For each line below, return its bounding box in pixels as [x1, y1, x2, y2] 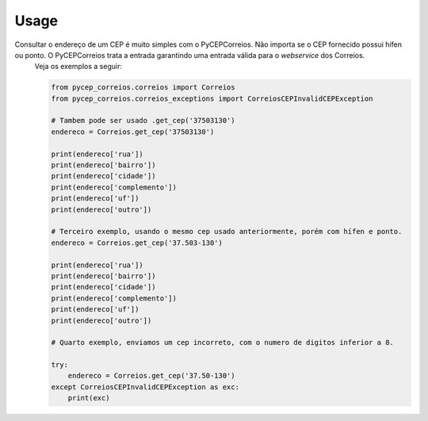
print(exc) [67, 393, 110, 403]
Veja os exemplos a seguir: [34, 62, 123, 71]
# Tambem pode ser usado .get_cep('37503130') [51, 116, 235, 125]
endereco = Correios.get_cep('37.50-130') [67, 371, 235, 381]
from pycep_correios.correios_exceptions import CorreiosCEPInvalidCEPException [51, 94, 373, 103]
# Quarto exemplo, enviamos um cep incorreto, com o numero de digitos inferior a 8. [51, 338, 394, 347]
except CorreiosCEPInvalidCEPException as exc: [51, 382, 239, 392]
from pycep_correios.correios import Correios [51, 83, 235, 92]
